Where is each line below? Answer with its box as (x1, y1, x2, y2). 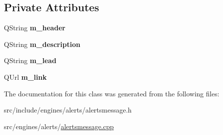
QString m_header (4, 22, 66, 33)
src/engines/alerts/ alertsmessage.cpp (4, 121, 114, 131)
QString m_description (4, 39, 81, 49)
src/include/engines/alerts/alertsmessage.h (4, 105, 132, 115)
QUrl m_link (4, 71, 47, 82)
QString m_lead (4, 55, 57, 66)
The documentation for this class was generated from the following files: (4, 88, 220, 98)
